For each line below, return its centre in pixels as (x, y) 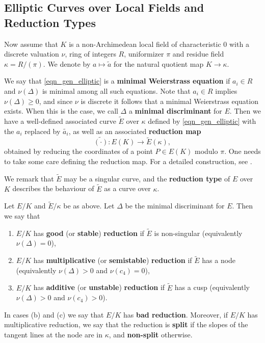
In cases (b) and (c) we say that (54, 314)
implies (226, 90)
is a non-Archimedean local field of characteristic (145, 44)
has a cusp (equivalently (212, 287)
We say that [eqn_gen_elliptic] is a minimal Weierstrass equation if (117, 81)
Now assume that (31, 44)
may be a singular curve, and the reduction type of (147, 178)
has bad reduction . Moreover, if (175, 314)
